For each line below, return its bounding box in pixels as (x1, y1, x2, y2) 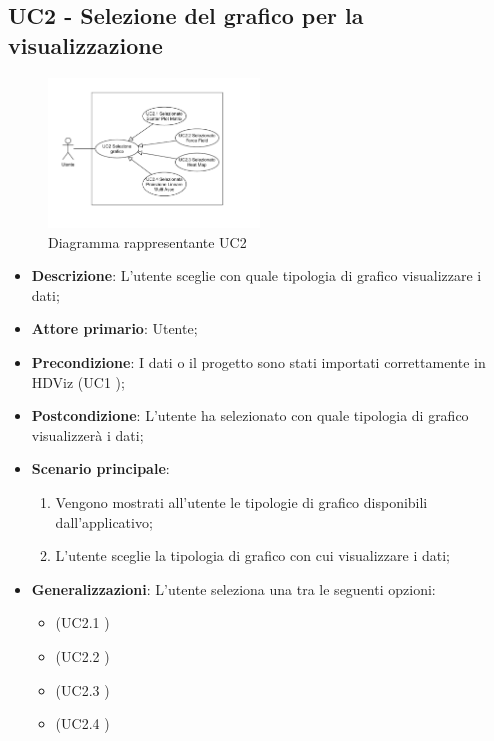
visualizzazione (8, 29, 163, 60)
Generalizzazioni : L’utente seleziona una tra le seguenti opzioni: (31, 578, 436, 599)
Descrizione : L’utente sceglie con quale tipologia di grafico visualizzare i (31, 265, 482, 286)
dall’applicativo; (55, 511, 153, 532)
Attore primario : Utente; (31, 318, 198, 339)
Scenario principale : (31, 458, 170, 479)
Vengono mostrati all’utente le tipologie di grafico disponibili (55, 491, 428, 512)
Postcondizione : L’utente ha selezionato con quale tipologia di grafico (31, 405, 469, 426)
